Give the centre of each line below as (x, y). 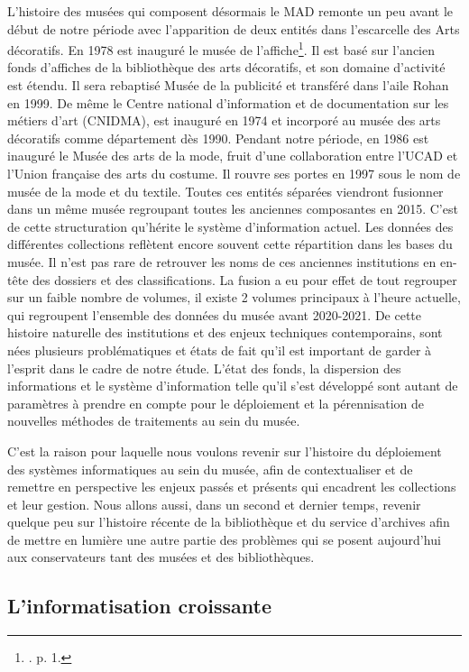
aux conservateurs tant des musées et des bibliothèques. (161, 557)
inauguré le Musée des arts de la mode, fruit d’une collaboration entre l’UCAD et (233, 156)
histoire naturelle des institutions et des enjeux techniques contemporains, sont (225, 332)
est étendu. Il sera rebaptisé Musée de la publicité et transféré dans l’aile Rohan (228, 85)
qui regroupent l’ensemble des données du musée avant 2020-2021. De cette (215, 314)
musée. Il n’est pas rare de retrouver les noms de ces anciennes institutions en (222, 261)
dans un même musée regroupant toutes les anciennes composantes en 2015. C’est (233, 209)
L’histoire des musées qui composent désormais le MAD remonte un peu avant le (230, 11)
